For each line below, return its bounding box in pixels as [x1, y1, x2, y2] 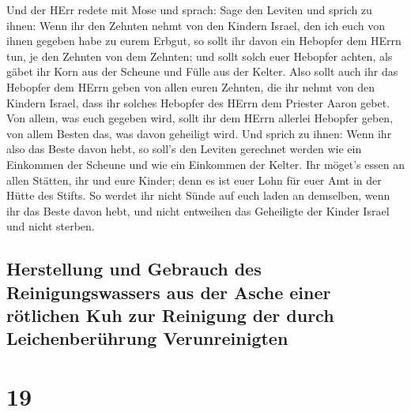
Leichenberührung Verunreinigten [6, 326, 288, 350]
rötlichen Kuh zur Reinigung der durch [6, 303, 334, 328]
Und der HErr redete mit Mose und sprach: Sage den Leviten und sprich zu [6, 2, 372, 17]
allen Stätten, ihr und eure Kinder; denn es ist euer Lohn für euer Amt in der [6, 171, 382, 188]
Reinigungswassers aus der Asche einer [6, 279, 331, 304]
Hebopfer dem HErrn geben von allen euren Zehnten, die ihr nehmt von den [6, 78, 375, 95]
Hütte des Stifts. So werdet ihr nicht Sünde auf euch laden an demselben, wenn [6, 187, 390, 204]
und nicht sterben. [6, 218, 95, 234]
